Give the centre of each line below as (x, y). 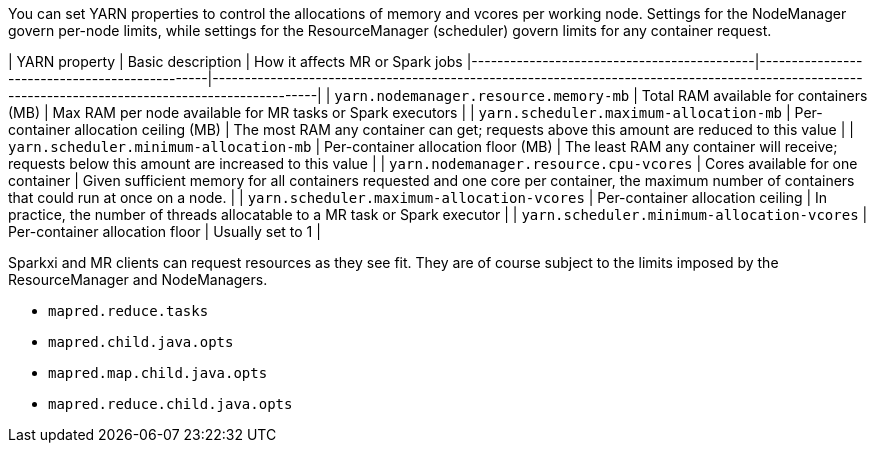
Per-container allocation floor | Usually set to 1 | (164, 231)
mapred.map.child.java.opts (158, 373)
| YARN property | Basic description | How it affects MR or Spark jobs (235, 61)
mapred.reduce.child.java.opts (170, 404)
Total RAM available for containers (754, 95)
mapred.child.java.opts (141, 342)
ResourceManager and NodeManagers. (138, 279)
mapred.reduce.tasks (128, 311)
